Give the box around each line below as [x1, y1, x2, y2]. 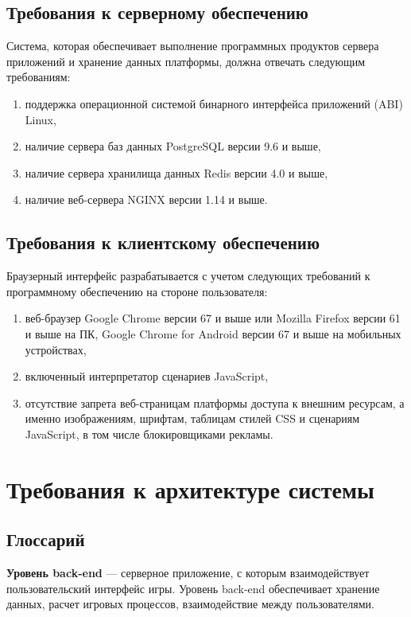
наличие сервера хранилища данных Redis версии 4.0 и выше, [25, 164, 328, 181]
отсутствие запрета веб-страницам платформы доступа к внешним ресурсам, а [25, 394, 405, 411]
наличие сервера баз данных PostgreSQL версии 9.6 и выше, [25, 138, 321, 154]
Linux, [25, 111, 56, 127]
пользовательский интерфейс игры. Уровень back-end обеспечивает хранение [6, 580, 380, 596]
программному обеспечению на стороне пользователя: [6, 283, 268, 299]
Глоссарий [6, 527, 85, 552]
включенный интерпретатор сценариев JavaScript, [25, 368, 269, 385]
